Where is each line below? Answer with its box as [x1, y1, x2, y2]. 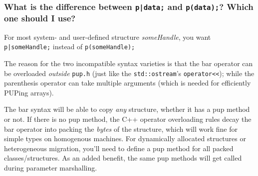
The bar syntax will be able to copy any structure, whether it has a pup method [4, 104, 250, 114]
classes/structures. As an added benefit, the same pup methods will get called [4, 153, 242, 163]
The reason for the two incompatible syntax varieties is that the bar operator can [4, 58, 253, 68]
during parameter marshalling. [4, 162, 97, 173]
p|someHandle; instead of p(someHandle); [4, 41, 135, 52]
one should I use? [4, 12, 76, 24]
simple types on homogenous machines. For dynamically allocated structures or [4, 133, 246, 144]
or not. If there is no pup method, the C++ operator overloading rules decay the [4, 113, 252, 124]
